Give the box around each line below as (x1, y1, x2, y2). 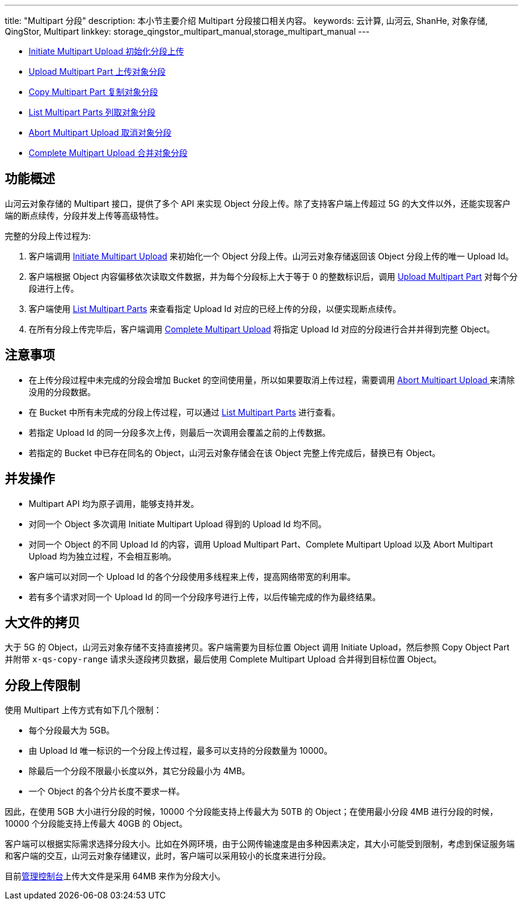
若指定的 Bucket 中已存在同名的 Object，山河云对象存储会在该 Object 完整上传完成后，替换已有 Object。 (29, 447, 441, 458)
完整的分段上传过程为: (5, 230, 91, 241)
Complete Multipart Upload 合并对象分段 (29, 148, 187, 158)
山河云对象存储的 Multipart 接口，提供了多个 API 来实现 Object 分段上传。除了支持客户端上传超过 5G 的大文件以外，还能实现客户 (5, 198, 511, 209)
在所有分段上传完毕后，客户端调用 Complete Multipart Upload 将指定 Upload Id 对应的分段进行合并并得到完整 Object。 (29, 323, 495, 334)
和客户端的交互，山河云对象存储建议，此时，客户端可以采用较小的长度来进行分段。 (5, 851, 331, 861)
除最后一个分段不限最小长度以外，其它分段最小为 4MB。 (29, 766, 250, 776)
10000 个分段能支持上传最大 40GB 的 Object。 (5, 818, 187, 829)
